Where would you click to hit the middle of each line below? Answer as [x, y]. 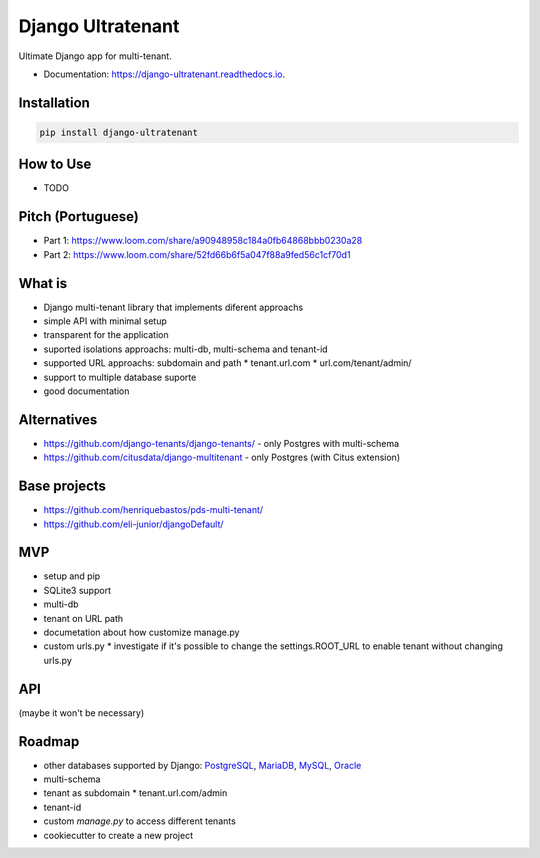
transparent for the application [106, 335]
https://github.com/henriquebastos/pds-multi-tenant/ [153, 510]
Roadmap [49, 741]
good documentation [86, 391]
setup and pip [72, 576]
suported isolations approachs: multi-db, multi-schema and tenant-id [186, 349]
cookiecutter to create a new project [118, 835]
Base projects [62, 486]
